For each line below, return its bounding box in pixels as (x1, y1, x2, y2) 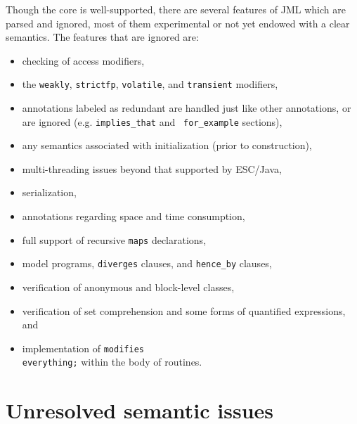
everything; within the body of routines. (22, 354, 202, 369)
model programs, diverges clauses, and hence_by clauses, (22, 256, 272, 271)
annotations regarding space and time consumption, (22, 209, 245, 224)
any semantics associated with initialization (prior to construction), (22, 138, 312, 153)
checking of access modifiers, (22, 53, 145, 68)
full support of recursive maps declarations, (22, 232, 207, 247)
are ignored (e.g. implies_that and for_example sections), (22, 114, 283, 129)
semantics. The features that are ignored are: (6, 30, 199, 44)
